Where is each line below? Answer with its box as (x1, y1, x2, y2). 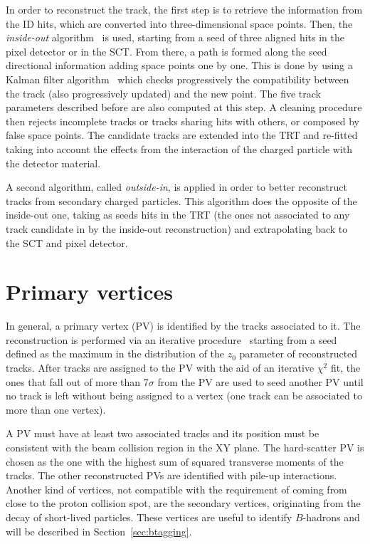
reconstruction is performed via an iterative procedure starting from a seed (6, 332, 337, 347)
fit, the (330, 360, 361, 375)
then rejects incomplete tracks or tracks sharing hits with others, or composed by (6, 113, 359, 128)
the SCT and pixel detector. (6, 235, 128, 250)
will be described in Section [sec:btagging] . (6, 523, 192, 538)
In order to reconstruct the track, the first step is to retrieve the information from (6, 2, 363, 16)
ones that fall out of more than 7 (6, 374, 149, 389)
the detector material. (6, 155, 101, 170)
